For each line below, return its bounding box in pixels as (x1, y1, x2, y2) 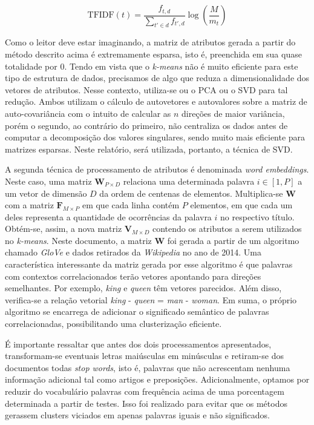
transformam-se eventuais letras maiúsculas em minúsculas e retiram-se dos (5, 349, 284, 362)
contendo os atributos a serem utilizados (152, 222, 302, 235)
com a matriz (5, 199, 54, 211)
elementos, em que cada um (190, 199, 293, 211)
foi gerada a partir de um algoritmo (167, 234, 299, 246)
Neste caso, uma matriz (5, 174, 92, 187)
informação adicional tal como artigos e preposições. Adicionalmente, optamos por (5, 373, 310, 386)
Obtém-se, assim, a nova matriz (5, 222, 122, 235)
